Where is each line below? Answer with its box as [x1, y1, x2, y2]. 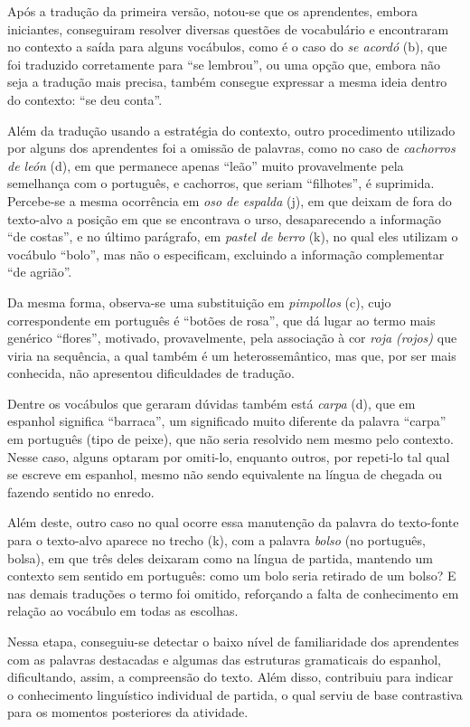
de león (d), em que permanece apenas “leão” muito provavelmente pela [7, 156, 404, 175]
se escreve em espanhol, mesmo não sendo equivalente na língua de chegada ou [7, 465, 443, 484]
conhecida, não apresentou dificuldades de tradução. [7, 363, 295, 382]
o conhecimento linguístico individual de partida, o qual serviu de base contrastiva [7, 685, 463, 703]
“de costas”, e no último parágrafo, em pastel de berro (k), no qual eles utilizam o [7, 227, 458, 246]
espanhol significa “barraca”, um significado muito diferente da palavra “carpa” [7, 411, 446, 430]
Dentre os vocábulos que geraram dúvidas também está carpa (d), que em [7, 393, 416, 412]
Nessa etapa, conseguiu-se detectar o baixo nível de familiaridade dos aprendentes [7, 632, 459, 650]
